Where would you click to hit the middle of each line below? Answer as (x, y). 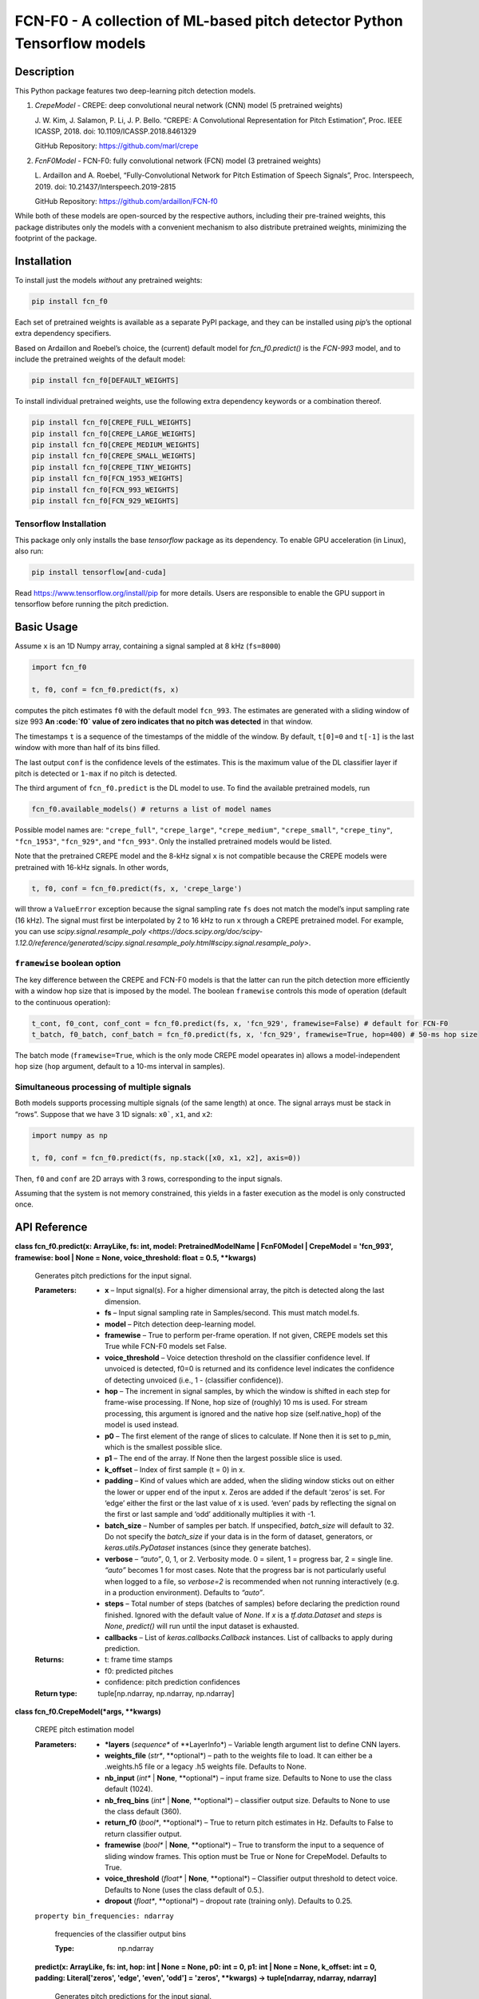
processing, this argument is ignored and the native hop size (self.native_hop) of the (243, 1413)
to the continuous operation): (63, 1002)
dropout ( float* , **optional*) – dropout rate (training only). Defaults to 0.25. (229, 1901)
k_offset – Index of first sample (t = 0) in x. (175, 1469)
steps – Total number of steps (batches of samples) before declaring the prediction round (252, 1604)
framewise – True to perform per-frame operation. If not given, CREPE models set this (246, 1335)
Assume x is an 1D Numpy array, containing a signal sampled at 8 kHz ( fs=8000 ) (148, 646)
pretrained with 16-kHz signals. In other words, (92, 867)
